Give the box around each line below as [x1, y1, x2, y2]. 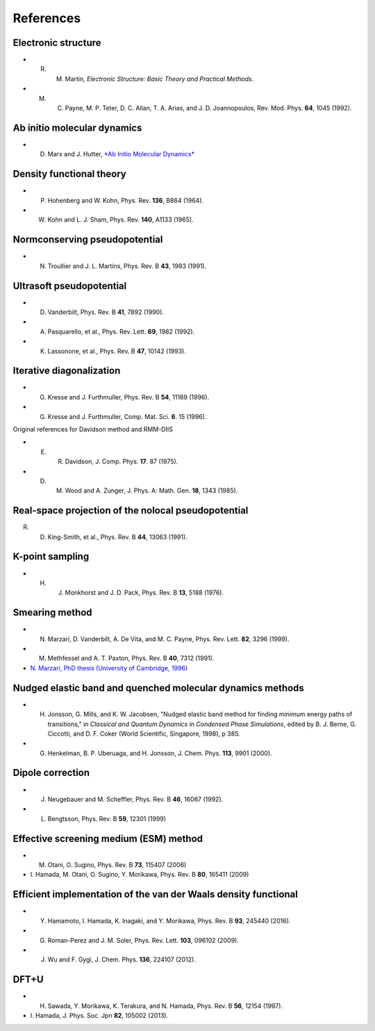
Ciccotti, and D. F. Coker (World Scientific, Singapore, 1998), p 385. [47, 729, 240, 738]
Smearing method [12, 607, 93, 618]
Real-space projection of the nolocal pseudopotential [12, 504, 249, 517]
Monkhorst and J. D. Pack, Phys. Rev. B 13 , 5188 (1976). [65, 588, 224, 597]
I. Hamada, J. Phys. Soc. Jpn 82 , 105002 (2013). [30, 1011, 169, 1019]
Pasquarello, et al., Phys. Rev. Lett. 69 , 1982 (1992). [47, 327, 195, 336]
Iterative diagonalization [12, 365, 121, 377]
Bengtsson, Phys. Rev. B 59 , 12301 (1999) [47, 814, 167, 823]
